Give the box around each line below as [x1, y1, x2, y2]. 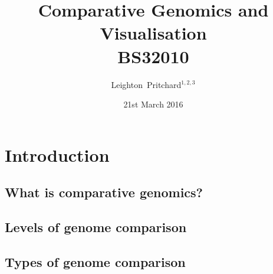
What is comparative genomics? [5, 183, 203, 201]
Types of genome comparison [5, 252, 186, 270]
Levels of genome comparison [5, 218, 187, 236]
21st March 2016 [123, 98, 183, 110]
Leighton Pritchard [111, 78, 182, 90]
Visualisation [100, 21, 207, 45]
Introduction [5, 142, 110, 167]
